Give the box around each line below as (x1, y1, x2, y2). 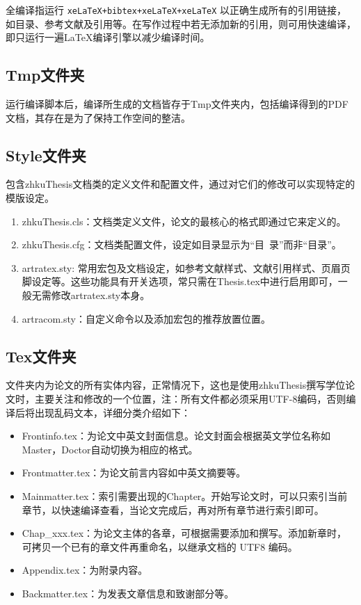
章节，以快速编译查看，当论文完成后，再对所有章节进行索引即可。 (22, 502, 324, 517)
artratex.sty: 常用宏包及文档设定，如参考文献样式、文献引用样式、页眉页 (22, 260, 351, 275)
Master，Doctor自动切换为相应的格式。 (22, 442, 198, 456)
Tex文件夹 (6, 345, 77, 366)
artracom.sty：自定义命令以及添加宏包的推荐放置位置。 (22, 311, 271, 325)
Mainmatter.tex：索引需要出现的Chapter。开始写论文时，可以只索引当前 (22, 488, 348, 503)
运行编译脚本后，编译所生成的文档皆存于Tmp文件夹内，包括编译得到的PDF (6, 97, 348, 111)
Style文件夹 (6, 144, 86, 166)
